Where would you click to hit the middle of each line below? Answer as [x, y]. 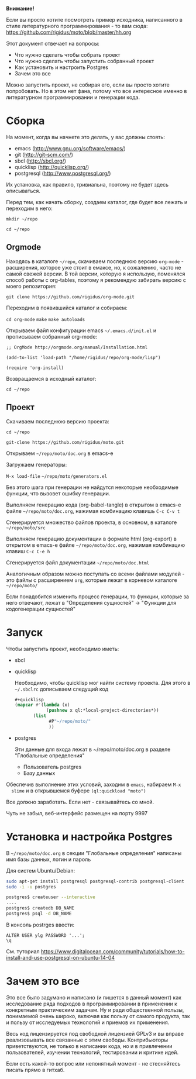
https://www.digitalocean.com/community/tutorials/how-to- [113, 951]
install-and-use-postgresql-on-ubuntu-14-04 [61, 957]
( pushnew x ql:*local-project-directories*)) [102, 711]
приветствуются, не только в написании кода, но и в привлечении [89, 1046]
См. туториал [23, 951]
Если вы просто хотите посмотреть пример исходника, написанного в [94, 20]
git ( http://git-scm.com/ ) [44, 154]
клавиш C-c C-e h [28, 551]
